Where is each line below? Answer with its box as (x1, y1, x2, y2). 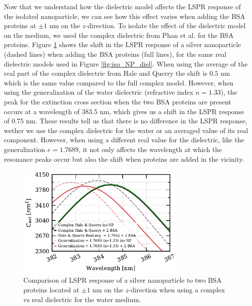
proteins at (4, 20, 36, 31)
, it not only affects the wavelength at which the (78, 144, 222, 154)
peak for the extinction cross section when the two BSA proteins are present (4, 96, 232, 106)
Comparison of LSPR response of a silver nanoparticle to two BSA (23, 275, 222, 285)
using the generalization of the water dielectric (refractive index (4, 87, 194, 97)
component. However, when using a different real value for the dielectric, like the (4, 135, 244, 145)
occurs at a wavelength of (4, 106, 80, 116)
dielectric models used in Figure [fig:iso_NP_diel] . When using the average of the (4, 58, 248, 68)
